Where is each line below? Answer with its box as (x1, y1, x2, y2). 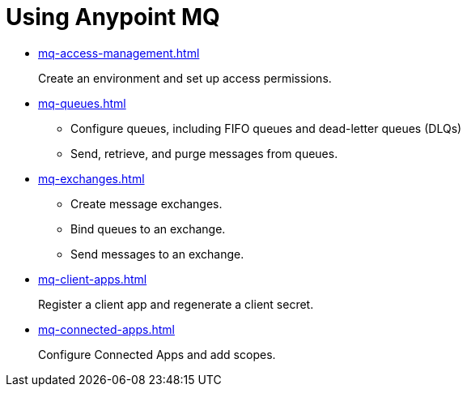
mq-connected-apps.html (38, 322, 175, 336)
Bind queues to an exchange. (70, 221, 226, 236)
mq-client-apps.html (38, 271, 147, 286)
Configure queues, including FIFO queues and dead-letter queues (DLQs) (70, 121, 462, 135)
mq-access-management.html (38, 45, 200, 60)
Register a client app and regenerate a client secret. (38, 297, 314, 311)
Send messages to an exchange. (70, 246, 244, 261)
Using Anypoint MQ (6, 3, 220, 31)
